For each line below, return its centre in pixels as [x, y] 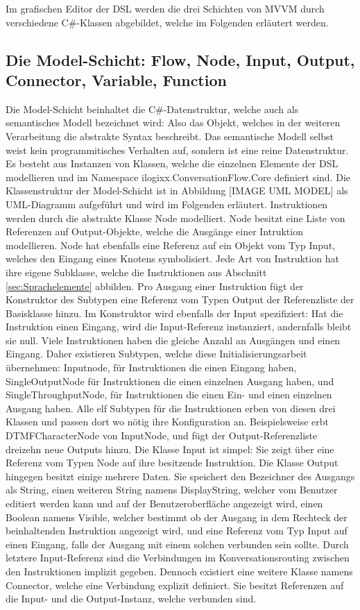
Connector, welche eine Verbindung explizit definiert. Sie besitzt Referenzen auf [175, 585]
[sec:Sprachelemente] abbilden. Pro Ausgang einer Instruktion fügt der [155, 286]
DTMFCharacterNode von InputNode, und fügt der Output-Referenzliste [162, 435]
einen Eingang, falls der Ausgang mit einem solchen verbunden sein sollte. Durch [177, 544]
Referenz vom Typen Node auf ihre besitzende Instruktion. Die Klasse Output [172, 463]
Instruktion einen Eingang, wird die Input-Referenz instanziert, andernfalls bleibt [179, 327]
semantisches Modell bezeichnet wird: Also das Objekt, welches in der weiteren [173, 122]
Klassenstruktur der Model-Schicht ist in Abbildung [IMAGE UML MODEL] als [177, 190]
